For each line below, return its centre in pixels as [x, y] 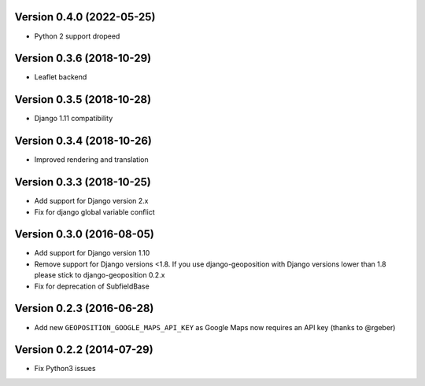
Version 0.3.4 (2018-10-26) [83, 141]
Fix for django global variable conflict [94, 211]
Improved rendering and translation [91, 160]
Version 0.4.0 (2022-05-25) [85, 17]
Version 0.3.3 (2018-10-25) [83, 182]
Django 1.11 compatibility [74, 119]
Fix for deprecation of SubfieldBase [92, 286]
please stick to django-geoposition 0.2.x [100, 275]
